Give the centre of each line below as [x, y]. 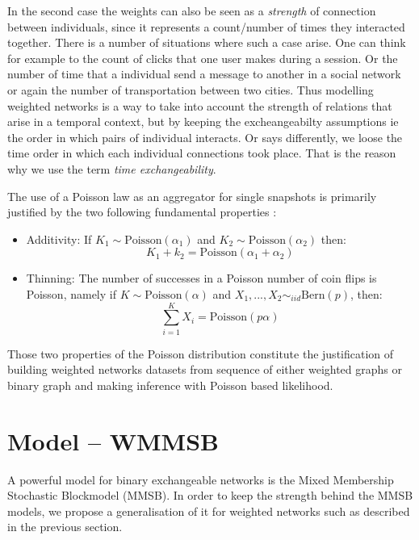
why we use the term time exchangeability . [112, 168]
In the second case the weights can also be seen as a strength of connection [192, 10]
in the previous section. [65, 527]
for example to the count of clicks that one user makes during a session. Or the [203, 58]
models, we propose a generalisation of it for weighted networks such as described [209, 511]
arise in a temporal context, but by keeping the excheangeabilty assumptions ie [203, 121]
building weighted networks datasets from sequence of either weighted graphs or [205, 369]
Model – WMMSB [113, 440]
